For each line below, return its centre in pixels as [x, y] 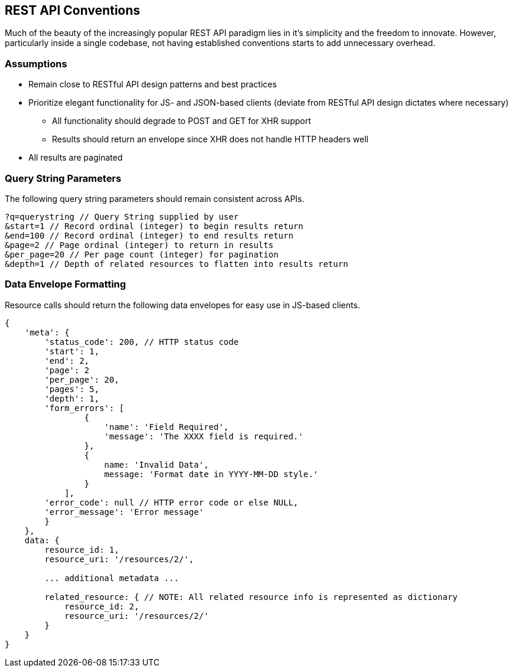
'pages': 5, [72, 389]
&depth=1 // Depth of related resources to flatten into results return [177, 264]
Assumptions [36, 63]
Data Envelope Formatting [66, 284]
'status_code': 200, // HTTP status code [142, 342]
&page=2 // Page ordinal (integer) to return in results [139, 245]
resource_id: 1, [82, 549]
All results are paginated [76, 158]
